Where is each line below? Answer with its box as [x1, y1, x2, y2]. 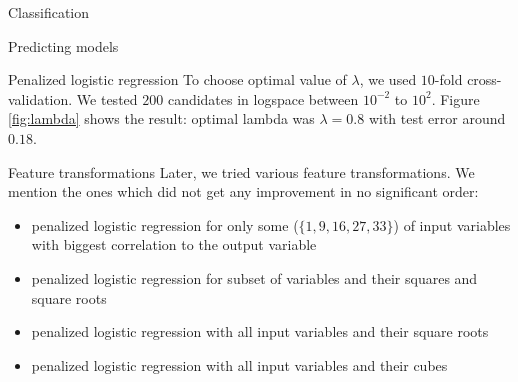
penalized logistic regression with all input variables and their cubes [31, 354, 448, 375]
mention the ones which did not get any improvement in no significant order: [8, 181, 479, 202]
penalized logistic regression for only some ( [31, 214, 299, 235]
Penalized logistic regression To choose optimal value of [8, 69, 347, 90]
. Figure [431, 88, 480, 109]
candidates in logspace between [167, 88, 359, 109]
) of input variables [393, 214, 511, 235]
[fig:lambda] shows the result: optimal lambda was [8, 108, 315, 129]
